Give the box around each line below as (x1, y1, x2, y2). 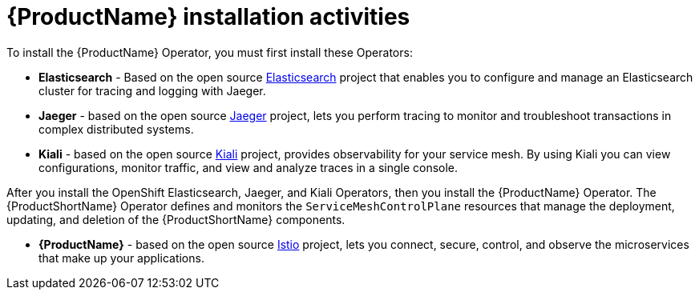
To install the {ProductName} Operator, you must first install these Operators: (6, 45, 413, 59)
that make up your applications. (38, 250, 204, 265)
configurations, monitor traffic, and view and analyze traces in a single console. (38, 160, 459, 174)
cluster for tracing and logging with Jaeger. (38, 83, 266, 98)
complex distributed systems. (38, 122, 194, 136)
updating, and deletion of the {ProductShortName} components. (6, 212, 345, 226)
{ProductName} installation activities (6, 3, 410, 30)
